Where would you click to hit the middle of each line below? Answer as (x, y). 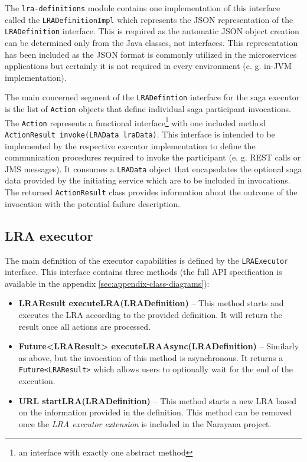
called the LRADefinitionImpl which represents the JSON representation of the (149, 19)
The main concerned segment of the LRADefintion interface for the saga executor (152, 97)
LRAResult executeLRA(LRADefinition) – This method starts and (151, 303)
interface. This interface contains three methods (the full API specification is (143, 272)
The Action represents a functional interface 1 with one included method (135, 122)
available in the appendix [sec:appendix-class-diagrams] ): (107, 283)
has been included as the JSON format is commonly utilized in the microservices (151, 54)
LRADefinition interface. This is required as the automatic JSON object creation (152, 31)
